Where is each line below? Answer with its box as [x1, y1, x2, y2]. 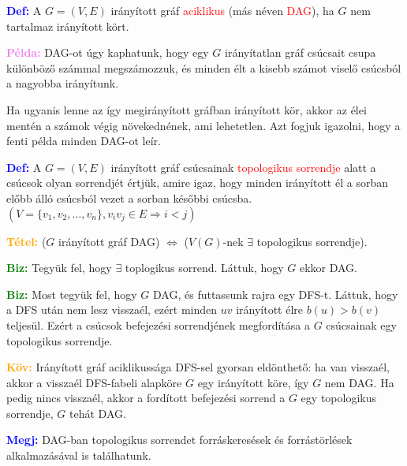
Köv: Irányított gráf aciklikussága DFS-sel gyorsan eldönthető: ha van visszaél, [6, 359, 390, 375]
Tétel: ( [6, 233, 47, 249]
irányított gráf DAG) [58, 233, 160, 249]
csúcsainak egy [326, 316, 397, 333]
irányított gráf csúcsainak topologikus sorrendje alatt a [110, 158, 376, 175]
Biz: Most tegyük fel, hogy [6, 285, 137, 302]
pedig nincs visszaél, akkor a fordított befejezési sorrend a [6, 390, 286, 406]
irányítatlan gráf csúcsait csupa [225, 44, 376, 61]
